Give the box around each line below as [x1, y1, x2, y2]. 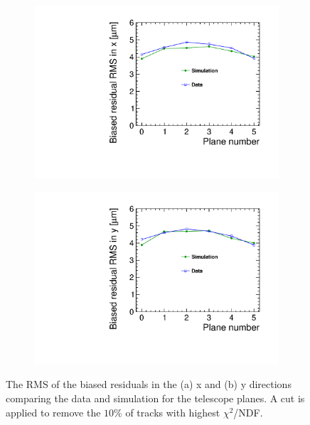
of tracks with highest [125, 404, 220, 419]
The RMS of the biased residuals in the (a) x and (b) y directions [6, 377, 292, 392]
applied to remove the [6, 404, 101, 419]
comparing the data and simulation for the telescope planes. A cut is [6, 391, 305, 405]
